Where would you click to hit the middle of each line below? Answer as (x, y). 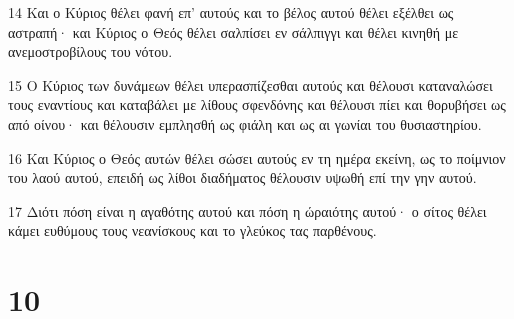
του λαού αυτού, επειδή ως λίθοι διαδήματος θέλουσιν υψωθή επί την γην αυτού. (242, 177)
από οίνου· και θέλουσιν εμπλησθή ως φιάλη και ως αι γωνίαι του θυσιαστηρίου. (245, 123)
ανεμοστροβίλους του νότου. (90, 51)
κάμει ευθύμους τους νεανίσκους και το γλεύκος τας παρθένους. (192, 230)
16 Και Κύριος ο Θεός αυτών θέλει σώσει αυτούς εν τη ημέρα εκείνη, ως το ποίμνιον (257, 157)
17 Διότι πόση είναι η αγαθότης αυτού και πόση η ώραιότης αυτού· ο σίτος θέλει (247, 210)
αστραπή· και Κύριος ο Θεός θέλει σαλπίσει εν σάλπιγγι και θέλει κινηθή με (233, 31)
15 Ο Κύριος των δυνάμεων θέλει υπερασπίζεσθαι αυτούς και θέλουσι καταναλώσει (250, 84)
